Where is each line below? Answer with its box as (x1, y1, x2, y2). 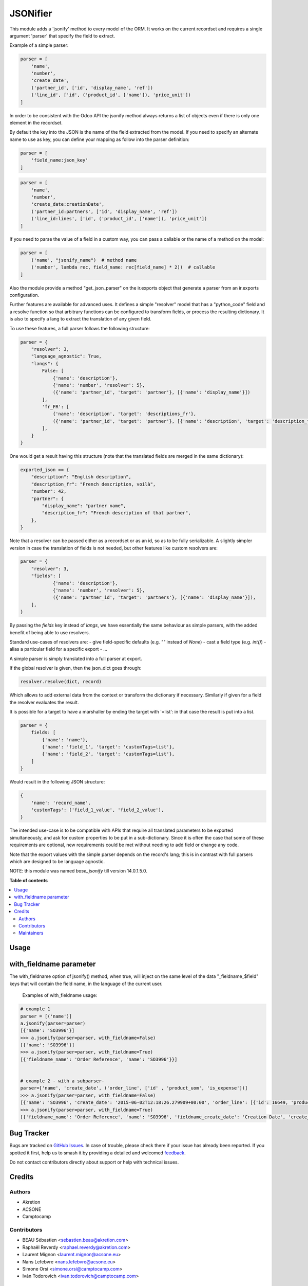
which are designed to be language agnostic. (9, 858, 105, 864)
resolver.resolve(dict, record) (20, 679, 102, 685)
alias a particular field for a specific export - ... (9, 646, 108, 652)
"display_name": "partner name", (42, 503, 126, 509)
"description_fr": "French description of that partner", (42, 510, 191, 516)
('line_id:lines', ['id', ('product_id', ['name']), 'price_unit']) (31, 216, 207, 222)
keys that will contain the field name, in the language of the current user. (9, 980, 163, 987)
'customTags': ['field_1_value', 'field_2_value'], (31, 807, 164, 813)
